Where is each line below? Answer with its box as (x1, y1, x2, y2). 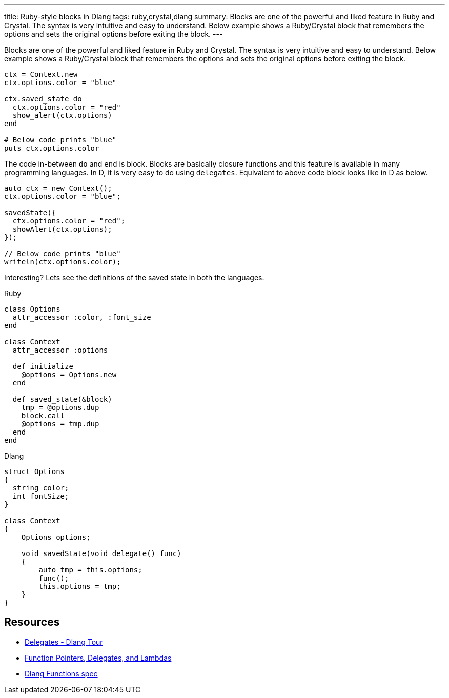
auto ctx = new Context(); (4, 184, 112, 192)
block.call (21, 412, 65, 420)
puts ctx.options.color (4, 144, 99, 152)
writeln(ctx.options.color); (4, 258, 121, 266)
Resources (4, 615, 60, 629)
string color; (12, 484, 69, 492)
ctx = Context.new (4, 70, 78, 78)
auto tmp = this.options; (38, 566, 142, 574)
